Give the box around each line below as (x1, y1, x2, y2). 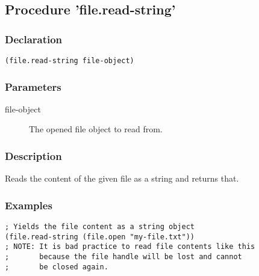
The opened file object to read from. (29, 123, 163, 135)
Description (5, 148, 62, 163)
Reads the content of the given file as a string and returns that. (5, 172, 239, 185)
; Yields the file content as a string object (5, 222, 195, 232)
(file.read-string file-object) (5, 57, 134, 65)
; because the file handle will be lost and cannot (5, 253, 242, 262)
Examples (5, 197, 52, 212)
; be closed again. (5, 262, 108, 271)
